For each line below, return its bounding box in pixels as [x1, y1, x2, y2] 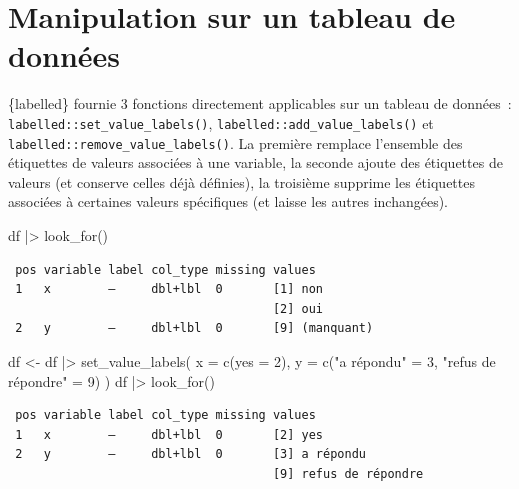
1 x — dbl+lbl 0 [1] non [15, 282, 323, 297]
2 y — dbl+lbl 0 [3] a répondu [15, 447, 366, 462]
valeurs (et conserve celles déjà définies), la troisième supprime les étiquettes [8, 171, 475, 192]
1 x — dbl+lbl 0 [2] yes [15, 427, 323, 442]
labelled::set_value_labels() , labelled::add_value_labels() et [8, 112, 434, 133]
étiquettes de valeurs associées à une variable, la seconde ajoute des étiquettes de [8, 152, 503, 173]
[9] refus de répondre [272, 466, 424, 481]
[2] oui [272, 301, 323, 316]
